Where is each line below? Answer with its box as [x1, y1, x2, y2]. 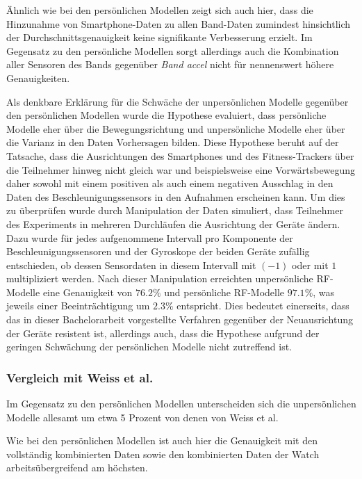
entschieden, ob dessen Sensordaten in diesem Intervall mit [6, 257, 256, 272]
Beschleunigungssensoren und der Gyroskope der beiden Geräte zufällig [6, 244, 310, 259]
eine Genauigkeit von [42, 284, 133, 299]
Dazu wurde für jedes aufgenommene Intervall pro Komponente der [6, 230, 293, 245]
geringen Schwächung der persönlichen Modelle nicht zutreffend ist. [6, 339, 292, 354]
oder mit [292, 257, 329, 272]
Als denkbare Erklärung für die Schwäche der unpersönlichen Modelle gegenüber [6, 94, 349, 108]
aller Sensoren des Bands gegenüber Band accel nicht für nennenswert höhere [6, 57, 334, 72]
